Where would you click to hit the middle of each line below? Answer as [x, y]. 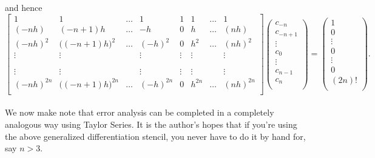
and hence [24, 7]
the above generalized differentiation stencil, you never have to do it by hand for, [155, 136]
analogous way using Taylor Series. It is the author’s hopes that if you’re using [151, 124]
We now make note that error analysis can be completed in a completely [140, 112]
